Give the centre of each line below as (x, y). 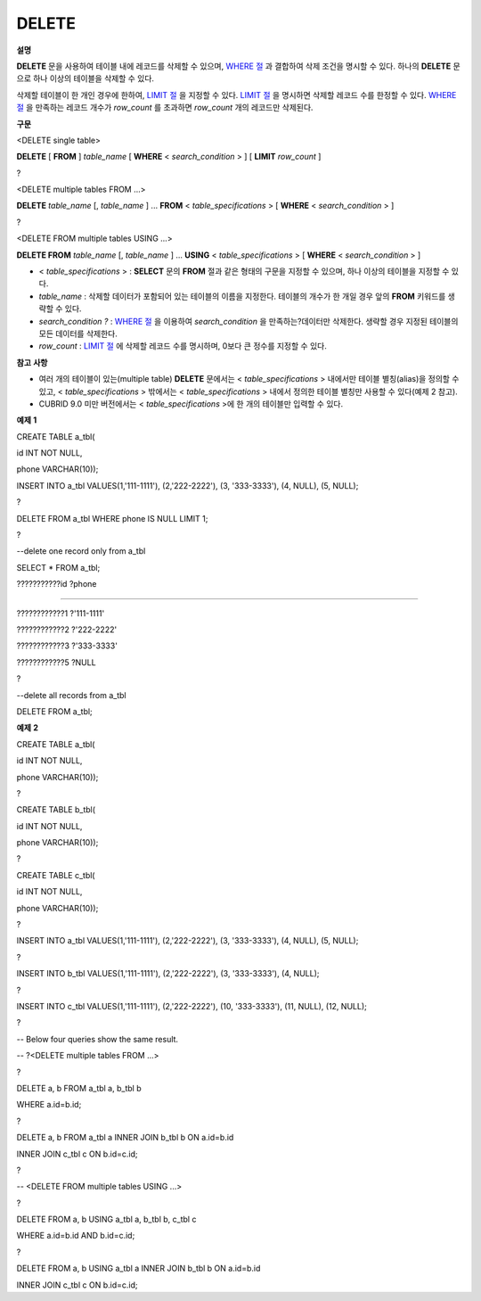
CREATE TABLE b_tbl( (56, 810)
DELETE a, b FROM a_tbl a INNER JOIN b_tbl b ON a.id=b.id (125, 1138)
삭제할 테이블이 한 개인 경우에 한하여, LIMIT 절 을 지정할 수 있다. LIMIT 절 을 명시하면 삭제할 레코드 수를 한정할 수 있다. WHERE (236, 95)
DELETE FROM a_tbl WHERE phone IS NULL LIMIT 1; (112, 518)
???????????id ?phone (57, 584)
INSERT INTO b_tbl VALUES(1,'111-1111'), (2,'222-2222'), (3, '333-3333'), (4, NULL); (168, 974)
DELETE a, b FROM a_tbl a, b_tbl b (79, 1088)
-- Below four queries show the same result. (97, 1039)
